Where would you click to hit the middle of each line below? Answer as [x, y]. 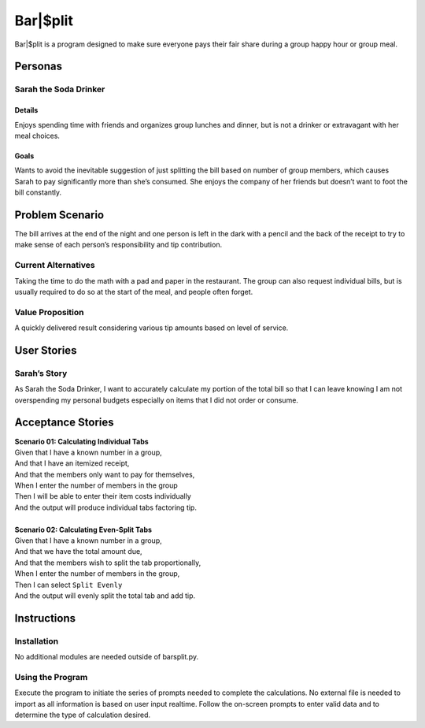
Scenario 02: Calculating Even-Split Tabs [83, 529]
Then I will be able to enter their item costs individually [103, 496]
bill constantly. [38, 192]
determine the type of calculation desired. [83, 715]
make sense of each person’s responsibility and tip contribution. [118, 245]
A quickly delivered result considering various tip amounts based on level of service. [152, 328]
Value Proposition [49, 312]
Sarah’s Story [41, 373]
